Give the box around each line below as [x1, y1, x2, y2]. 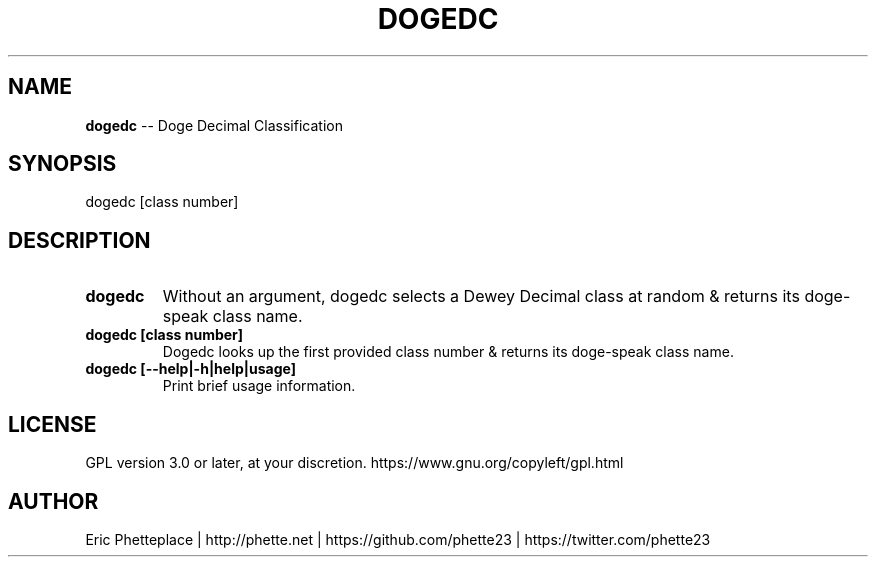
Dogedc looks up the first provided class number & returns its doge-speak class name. [162, 343, 734, 361]
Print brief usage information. [162, 377, 356, 395]
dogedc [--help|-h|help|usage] [85, 360, 296, 378]
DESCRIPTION [8, 227, 151, 253]
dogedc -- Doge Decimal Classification [85, 116, 343, 134]
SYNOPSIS [8, 151, 117, 177]
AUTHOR [8, 488, 99, 514]
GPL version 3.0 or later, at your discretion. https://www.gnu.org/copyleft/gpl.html [85, 454, 624, 472]
